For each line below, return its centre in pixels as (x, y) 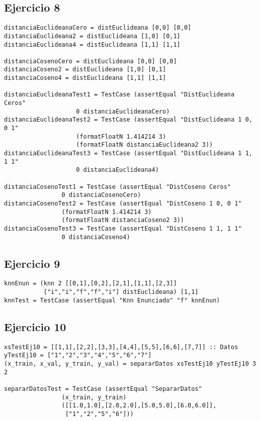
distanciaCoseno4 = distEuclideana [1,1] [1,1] (85, 78)
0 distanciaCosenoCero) (101, 195)
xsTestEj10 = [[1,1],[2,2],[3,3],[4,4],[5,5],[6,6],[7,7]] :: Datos (121, 347)
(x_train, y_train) (94, 397)
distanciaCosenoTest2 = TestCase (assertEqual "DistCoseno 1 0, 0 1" (123, 203)
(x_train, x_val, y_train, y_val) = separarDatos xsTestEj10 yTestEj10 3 (130, 363)
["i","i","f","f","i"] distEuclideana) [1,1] (121, 292)
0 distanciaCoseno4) (96, 237)
